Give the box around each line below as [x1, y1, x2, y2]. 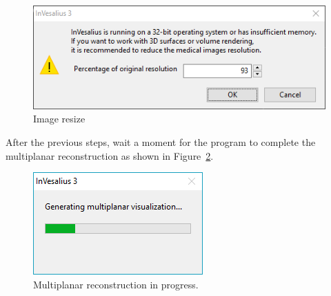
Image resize [33, 111, 86, 126]
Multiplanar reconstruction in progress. [33, 277, 199, 291]
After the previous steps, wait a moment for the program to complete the [6, 134, 316, 149]
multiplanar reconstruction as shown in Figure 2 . [6, 148, 214, 163]
